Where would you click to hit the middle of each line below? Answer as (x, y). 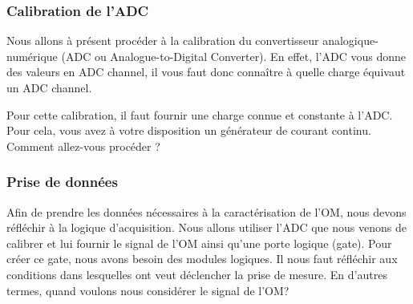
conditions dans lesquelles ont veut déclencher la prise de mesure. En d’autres (197, 274)
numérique (32, 56)
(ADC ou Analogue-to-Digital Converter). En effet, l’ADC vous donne (233, 56)
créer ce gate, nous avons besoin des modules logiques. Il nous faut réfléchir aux (202, 259)
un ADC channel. (49, 87)
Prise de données (62, 182)
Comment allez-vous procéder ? (83, 146)
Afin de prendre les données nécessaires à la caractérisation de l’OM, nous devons (206, 211)
